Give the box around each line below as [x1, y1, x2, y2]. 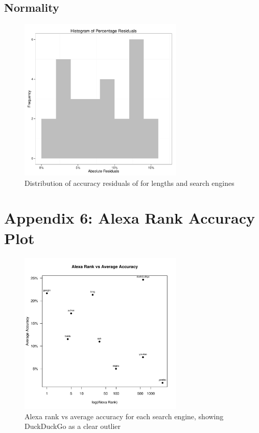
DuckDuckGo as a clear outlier [25, 421, 121, 431]
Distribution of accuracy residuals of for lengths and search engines [25, 177, 234, 188]
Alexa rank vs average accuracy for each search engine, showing [25, 411, 224, 421]
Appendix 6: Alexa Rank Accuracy [4, 207, 255, 228]
